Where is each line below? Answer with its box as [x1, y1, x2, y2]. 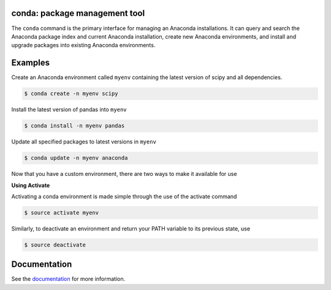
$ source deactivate [24, 241, 86, 248]
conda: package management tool [11, 8, 145, 18]
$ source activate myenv [24, 209, 99, 216]
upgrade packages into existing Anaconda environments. [11, 42, 156, 49]
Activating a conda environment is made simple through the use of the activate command [11, 193, 237, 200]
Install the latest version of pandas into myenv [11, 106, 127, 113]
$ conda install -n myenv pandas [24, 123, 125, 129]
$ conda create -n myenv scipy [24, 90, 119, 97]
